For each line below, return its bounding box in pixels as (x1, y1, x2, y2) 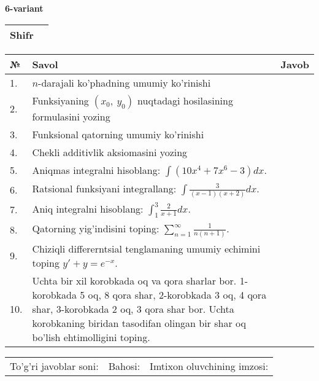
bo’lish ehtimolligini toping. (32, 329, 150, 344)
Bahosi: (108, 358, 140, 373)
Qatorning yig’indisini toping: (32, 221, 159, 235)
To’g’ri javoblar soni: (10, 358, 99, 373)
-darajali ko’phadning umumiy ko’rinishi (38, 75, 211, 90)
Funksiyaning (32, 93, 89, 108)
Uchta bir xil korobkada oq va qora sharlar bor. (32, 273, 237, 288)
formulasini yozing (32, 109, 110, 124)
